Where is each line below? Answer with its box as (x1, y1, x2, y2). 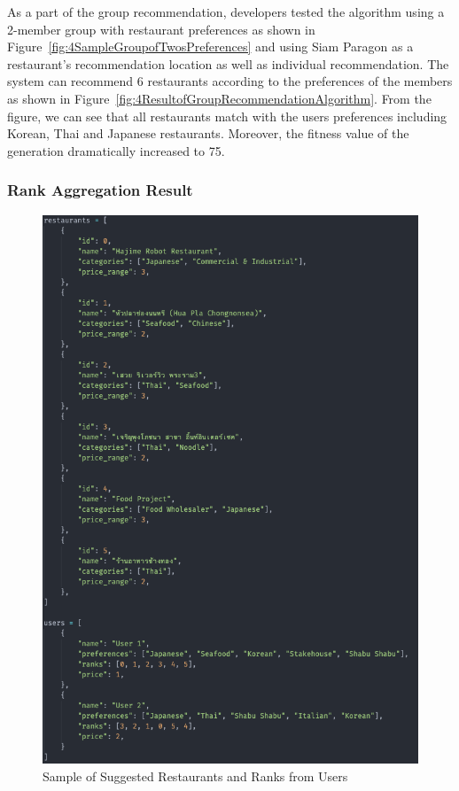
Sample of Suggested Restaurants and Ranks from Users (43, 766, 348, 785)
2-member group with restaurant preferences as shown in (7, 19, 315, 38)
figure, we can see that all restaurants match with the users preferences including (7, 106, 447, 125)
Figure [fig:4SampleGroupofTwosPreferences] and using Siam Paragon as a (7, 37, 414, 56)
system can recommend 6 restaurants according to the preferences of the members (7, 72, 453, 90)
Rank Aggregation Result (7, 179, 193, 201)
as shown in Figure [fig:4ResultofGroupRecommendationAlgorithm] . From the (7, 89, 432, 107)
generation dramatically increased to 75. (7, 141, 225, 159)
